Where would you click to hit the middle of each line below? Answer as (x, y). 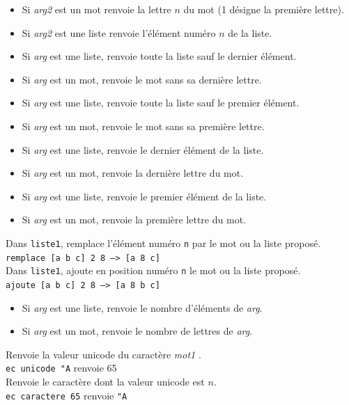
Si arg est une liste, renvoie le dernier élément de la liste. (143, 149)
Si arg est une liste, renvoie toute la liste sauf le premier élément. (161, 103)
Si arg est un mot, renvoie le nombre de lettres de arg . (137, 331)
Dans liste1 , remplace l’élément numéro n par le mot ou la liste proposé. (163, 243)
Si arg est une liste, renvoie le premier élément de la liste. (144, 196)
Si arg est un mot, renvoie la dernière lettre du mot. (133, 173)
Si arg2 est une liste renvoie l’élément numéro (119, 32)
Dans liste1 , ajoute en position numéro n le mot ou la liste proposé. (153, 270)
